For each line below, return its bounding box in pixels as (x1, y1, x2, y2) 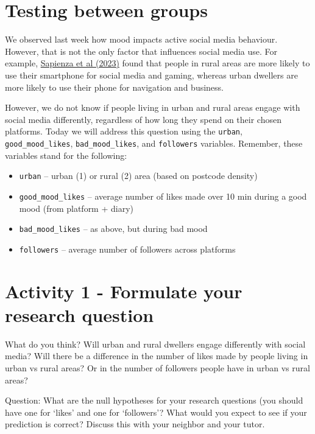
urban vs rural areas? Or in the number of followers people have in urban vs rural (5, 361, 310, 374)
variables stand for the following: (5, 149, 127, 161)
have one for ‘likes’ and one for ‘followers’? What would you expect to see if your (5, 405, 307, 418)
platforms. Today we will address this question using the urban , (5, 125, 242, 138)
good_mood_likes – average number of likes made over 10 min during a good (19, 189, 307, 202)
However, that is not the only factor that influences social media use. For (5, 44, 278, 57)
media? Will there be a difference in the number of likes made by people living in (5, 349, 308, 362)
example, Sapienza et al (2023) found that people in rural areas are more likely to (5, 57, 310, 69)
